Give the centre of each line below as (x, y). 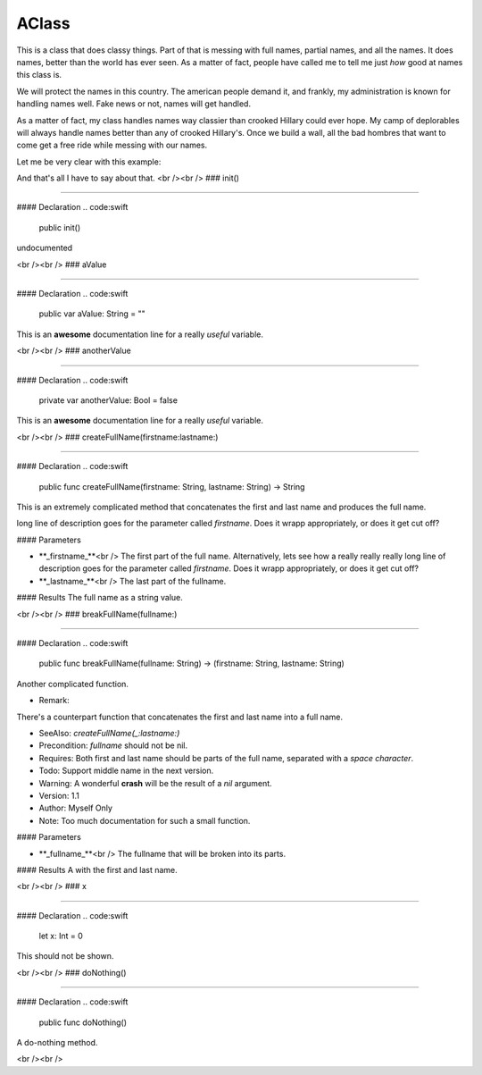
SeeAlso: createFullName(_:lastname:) (109, 733)
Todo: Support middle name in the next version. (126, 771)
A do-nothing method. (57, 1043)
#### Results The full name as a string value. (100, 598)
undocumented (45, 248)
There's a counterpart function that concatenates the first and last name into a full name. (180, 717)
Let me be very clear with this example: (89, 162)
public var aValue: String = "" (92, 314)
